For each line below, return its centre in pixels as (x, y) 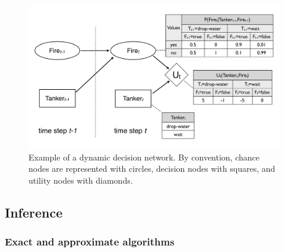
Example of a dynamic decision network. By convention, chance (144, 157)
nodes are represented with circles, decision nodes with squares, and (152, 168)
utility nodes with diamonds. (81, 180)
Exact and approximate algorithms (90, 242)
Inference (34, 212)
